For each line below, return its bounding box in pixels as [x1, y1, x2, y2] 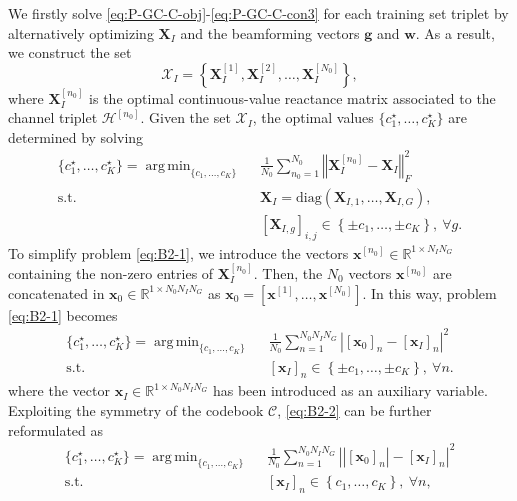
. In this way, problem [362, 282, 497, 303]
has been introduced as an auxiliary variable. [212, 380, 488, 401]
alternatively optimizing [8, 22, 154, 43]
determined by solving [8, 126, 144, 147]
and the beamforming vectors [180, 22, 360, 43]
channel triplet [8, 107, 98, 128]
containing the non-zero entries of [8, 262, 214, 283]
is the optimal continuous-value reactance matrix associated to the [89, 87, 496, 108]
